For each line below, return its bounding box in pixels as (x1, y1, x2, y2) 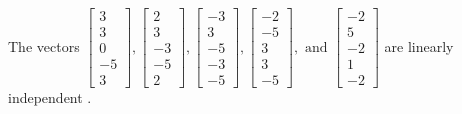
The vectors (8, 35, 80, 56)
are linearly (384, 35, 454, 56)
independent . (8, 87, 92, 108)
